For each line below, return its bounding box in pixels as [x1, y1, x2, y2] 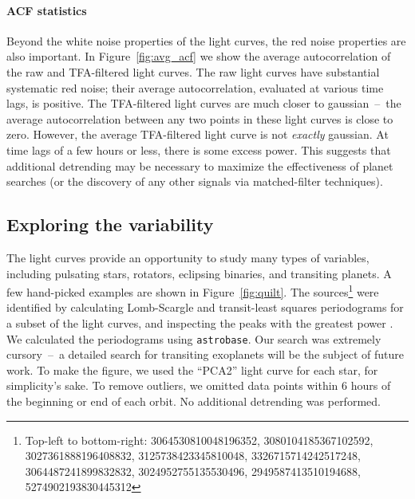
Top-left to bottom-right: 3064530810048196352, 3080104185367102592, [25, 431, 373, 448]
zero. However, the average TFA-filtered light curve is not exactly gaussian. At [6, 126, 389, 143]
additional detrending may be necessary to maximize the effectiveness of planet [6, 157, 393, 174]
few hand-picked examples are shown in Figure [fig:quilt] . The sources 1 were [6, 281, 379, 300]
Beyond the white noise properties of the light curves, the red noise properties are [6, 32, 406, 49]
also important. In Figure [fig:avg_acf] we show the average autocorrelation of [6, 48, 391, 65]
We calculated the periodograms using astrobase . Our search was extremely [6, 330, 381, 347]
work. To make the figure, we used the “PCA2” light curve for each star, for [6, 361, 378, 378]
